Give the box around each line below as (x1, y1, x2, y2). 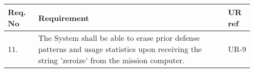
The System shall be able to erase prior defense (38, 32, 200, 43)
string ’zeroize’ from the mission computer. (38, 54, 185, 66)
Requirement (38, 12, 89, 23)
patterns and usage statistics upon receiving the (38, 43, 202, 54)
